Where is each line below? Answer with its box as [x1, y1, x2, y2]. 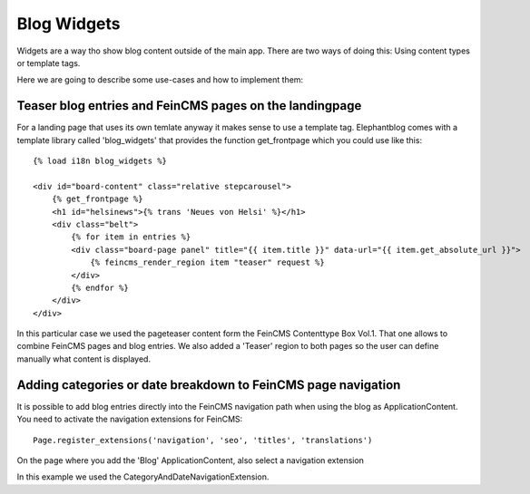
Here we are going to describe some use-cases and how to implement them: [16, 74, 304, 85]
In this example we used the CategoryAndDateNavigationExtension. [16, 471, 270, 482]
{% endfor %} [71, 282, 129, 293]
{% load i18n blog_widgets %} [33, 156, 168, 167]
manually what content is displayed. [16, 354, 152, 364]
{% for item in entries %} [71, 232, 191, 242]
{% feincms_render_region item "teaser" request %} [90, 257, 326, 267]
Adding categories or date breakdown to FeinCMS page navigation [16, 377, 401, 392]
